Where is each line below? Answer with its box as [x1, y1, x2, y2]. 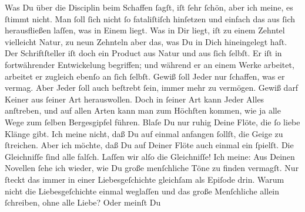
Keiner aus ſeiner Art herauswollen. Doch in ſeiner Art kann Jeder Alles [5, 93, 264, 105]
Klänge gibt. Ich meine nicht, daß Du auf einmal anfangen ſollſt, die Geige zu [5, 127, 283, 139]
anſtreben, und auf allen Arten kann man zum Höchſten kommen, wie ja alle [5, 104, 281, 117]
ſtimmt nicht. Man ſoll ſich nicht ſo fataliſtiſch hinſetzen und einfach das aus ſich [5, 12, 296, 25]
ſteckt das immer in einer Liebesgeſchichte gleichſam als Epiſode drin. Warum [5, 173, 284, 185]
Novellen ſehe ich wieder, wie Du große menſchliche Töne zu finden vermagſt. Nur [5, 162, 299, 174]
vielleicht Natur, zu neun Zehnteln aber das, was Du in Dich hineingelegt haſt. [5, 35, 287, 47]
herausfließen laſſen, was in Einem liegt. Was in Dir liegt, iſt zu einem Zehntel [5, 24, 285, 36]
